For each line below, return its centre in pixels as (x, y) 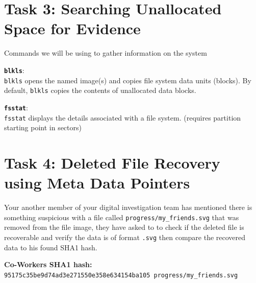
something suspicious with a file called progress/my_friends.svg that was (122, 217)
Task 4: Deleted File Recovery (112, 162)
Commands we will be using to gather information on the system (106, 53)
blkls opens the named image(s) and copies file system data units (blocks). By (128, 80)
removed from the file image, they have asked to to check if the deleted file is (124, 227)
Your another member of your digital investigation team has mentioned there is (128, 207)
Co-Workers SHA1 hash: (48, 264)
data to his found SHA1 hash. (51, 247)
